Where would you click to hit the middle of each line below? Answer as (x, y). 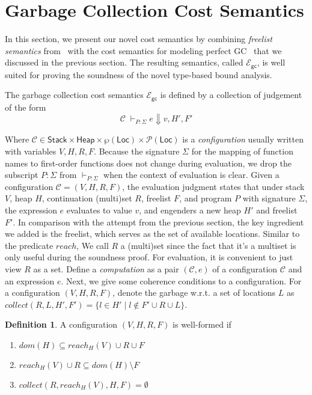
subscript (22, 175)
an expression (30, 280)
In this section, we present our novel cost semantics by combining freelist (139, 39)
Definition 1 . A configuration (61, 324)
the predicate (29, 245)
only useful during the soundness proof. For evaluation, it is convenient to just (149, 257)
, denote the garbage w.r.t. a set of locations (194, 292)
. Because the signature (137, 151)
